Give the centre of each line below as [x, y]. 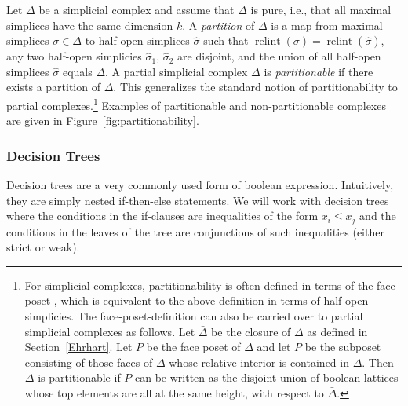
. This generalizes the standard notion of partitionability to [255, 87]
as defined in [337, 331]
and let [274, 347]
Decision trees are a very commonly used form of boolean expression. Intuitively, [200, 185]
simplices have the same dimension [90, 25]
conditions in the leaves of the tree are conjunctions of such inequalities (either [195, 231]
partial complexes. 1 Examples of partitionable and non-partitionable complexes [196, 104]
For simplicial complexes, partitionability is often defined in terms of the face [210, 285]
